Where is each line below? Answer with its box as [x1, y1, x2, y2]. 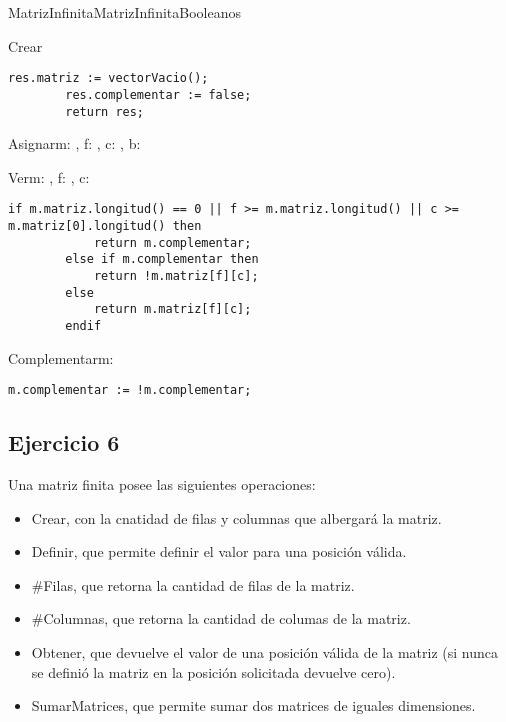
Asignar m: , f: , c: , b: [8, 133, 141, 154]
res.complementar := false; [65, 87, 252, 102]
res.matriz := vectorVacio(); [8, 71, 209, 86]
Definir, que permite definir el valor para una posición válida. [31, 541, 407, 562]
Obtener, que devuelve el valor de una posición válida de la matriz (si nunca [31, 642, 498, 663]
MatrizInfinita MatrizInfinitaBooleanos [8, 2, 241, 22]
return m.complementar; [93, 235, 252, 250]
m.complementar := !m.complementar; [8, 383, 252, 398]
